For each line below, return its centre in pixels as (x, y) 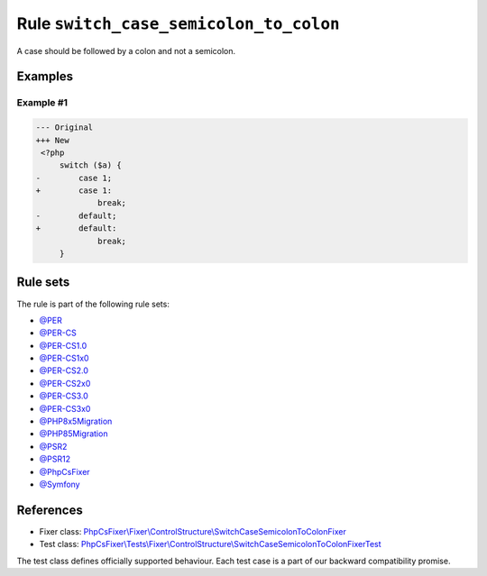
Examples (45, 77)
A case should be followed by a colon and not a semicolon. (126, 50)
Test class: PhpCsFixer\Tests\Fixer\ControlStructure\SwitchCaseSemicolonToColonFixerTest (211, 544)
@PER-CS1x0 (64, 358)
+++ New (52, 140)
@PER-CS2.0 (64, 370)
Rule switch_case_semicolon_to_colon (178, 23)
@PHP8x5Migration (76, 421)
